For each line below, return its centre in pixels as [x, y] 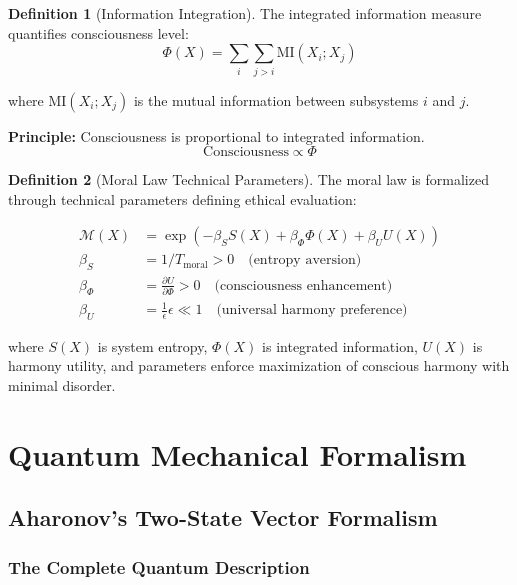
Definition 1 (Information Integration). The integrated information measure [245, 13]
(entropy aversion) [305, 260]
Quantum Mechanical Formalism [237, 453]
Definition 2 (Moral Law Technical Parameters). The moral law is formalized [248, 179]
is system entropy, [152, 345]
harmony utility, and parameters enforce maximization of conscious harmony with [259, 365]
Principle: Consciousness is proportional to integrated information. [216, 135]
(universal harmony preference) [312, 310]
